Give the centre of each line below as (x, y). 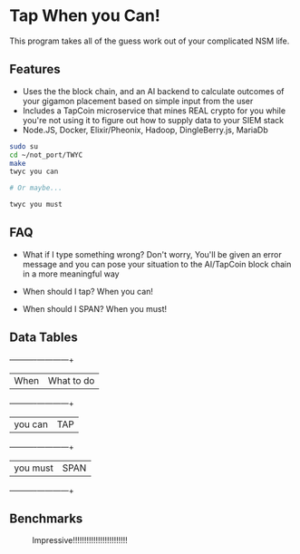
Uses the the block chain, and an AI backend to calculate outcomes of (153, 91)
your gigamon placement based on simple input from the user (138, 101)
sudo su (24, 146)
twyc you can (34, 172)
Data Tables (44, 338)
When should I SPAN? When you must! (95, 308)
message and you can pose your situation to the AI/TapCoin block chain (157, 264)
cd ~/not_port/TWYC (46, 155)
